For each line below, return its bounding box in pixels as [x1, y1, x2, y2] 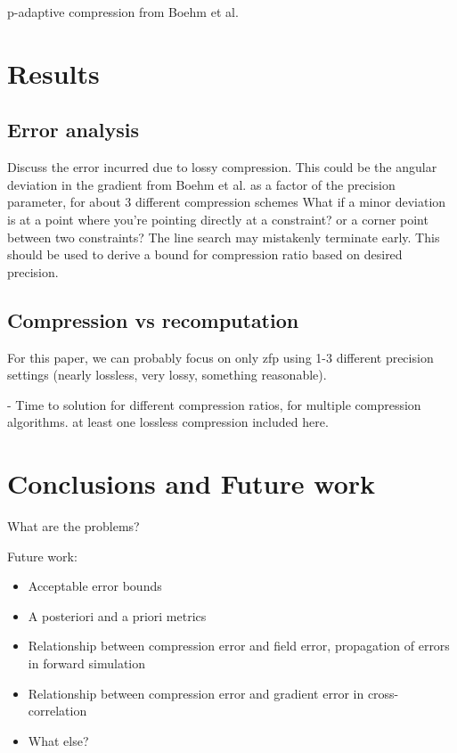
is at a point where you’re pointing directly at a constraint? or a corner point [7, 209, 428, 228]
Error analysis [7, 116, 139, 143]
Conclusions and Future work [7, 465, 376, 502]
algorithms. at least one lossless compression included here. [7, 413, 329, 431]
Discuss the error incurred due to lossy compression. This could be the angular [7, 158, 437, 176]
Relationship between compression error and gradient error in [28, 683, 364, 702]
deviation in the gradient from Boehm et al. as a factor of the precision [7, 175, 396, 193]
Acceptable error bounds [28, 577, 162, 595]
